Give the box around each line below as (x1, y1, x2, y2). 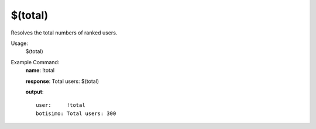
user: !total (36, 102, 85, 109)
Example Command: (11, 58, 60, 65)
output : (25, 88, 44, 95)
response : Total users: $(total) (25, 78, 99, 85)
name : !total (25, 67, 55, 74)
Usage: (11, 40, 29, 47)
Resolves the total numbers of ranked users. (11, 29, 118, 36)
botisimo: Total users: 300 (36, 110, 116, 117)
